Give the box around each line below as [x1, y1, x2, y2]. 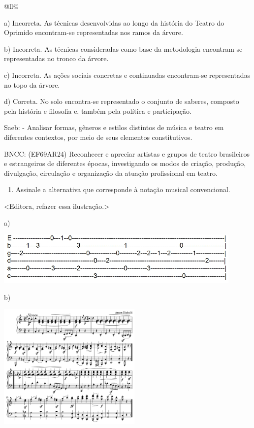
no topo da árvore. [4, 79, 60, 90]
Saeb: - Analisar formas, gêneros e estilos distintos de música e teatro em [4, 122, 224, 132]
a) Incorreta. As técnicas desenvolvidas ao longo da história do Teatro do [4, 17, 224, 28]
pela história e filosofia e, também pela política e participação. [4, 105, 191, 116]
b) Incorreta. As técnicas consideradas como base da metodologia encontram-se [4, 43, 243, 54]
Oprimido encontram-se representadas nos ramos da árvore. [4, 27, 183, 37]
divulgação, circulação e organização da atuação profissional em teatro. [4, 167, 218, 178]
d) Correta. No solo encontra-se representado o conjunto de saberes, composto [4, 96, 239, 106]
